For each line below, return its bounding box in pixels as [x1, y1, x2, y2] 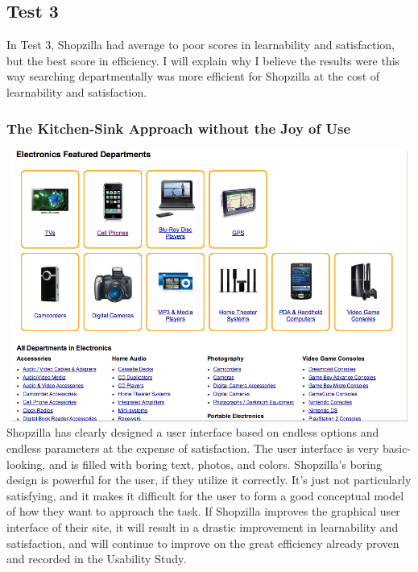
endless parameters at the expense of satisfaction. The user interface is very [6, 439, 379, 456]
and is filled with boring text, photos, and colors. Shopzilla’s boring [48, 455, 383, 472]
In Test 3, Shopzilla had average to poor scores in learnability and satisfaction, [6, 36, 395, 53]
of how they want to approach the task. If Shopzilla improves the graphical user [6, 503, 400, 520]
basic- [383, 439, 412, 456]
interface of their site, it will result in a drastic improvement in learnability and [6, 518, 399, 535]
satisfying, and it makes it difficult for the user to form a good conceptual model [6, 487, 404, 504]
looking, [6, 455, 46, 472]
